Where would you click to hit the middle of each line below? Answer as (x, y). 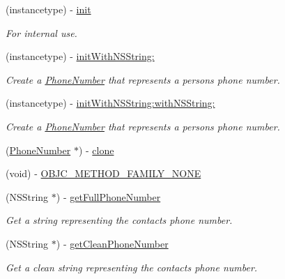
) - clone (96, 150)
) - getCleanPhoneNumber (112, 243)
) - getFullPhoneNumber (108, 196)
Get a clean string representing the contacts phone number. (132, 267)
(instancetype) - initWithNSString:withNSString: (110, 103)
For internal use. (41, 32)
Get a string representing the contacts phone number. (119, 220)
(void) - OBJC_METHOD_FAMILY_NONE (103, 173)
